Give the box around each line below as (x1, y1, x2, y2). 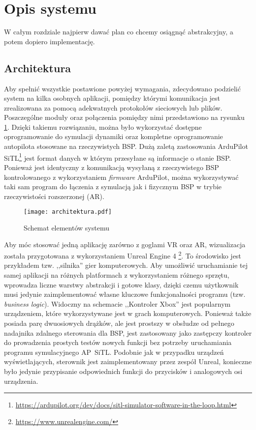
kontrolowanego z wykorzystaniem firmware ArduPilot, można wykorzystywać (4, 172, 239, 182)
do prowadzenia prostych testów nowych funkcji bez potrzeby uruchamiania (4, 337, 232, 347)
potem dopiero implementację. (4, 36, 95, 46)
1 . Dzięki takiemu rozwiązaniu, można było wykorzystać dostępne (4, 121, 202, 132)
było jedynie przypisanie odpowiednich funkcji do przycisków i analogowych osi (4, 366, 243, 376)
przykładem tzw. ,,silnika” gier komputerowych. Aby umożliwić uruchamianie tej (4, 260, 248, 270)
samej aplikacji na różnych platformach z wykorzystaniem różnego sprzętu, (4, 269, 229, 280)
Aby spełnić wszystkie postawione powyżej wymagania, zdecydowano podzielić (4, 83, 241, 93)
